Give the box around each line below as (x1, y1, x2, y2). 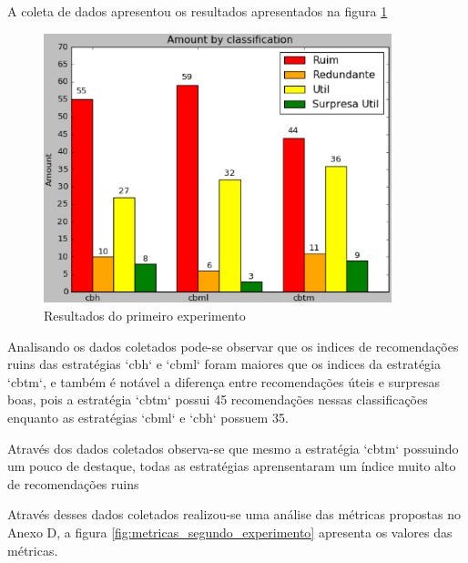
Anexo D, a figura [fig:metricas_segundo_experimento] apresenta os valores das (7, 523, 453, 541)
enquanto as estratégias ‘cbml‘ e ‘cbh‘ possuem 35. (7, 408, 289, 427)
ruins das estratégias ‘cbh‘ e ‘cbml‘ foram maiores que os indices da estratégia (7, 354, 441, 374)
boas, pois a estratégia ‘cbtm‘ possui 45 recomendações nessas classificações (7, 390, 428, 409)
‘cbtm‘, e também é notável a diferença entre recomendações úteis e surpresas (7, 372, 440, 391)
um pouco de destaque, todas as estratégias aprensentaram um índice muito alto (7, 456, 456, 476)
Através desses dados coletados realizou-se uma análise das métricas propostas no (7, 505, 461, 524)
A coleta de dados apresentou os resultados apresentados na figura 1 (7, 2, 388, 20)
